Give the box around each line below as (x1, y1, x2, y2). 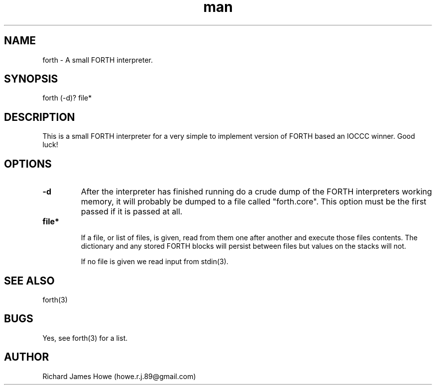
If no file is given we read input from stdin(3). (81, 257, 228, 266)
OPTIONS (4, 157, 52, 170)
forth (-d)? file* (42, 94, 92, 102)
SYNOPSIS (4, 73, 58, 86)
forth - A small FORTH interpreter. (42, 55, 153, 64)
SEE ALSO (4, 274, 55, 287)
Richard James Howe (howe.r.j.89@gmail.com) (42, 372, 196, 381)
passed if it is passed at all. (81, 206, 183, 217)
